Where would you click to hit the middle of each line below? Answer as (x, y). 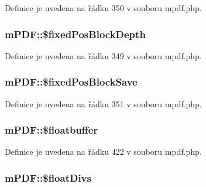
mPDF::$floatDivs (48, 177)
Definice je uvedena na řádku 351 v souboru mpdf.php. (103, 103)
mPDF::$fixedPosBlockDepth (75, 34)
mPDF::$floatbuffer (51, 130)
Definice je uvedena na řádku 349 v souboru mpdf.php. (103, 55)
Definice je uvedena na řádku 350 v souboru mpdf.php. (103, 8)
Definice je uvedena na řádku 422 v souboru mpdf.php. (103, 152)
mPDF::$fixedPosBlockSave (71, 82)
